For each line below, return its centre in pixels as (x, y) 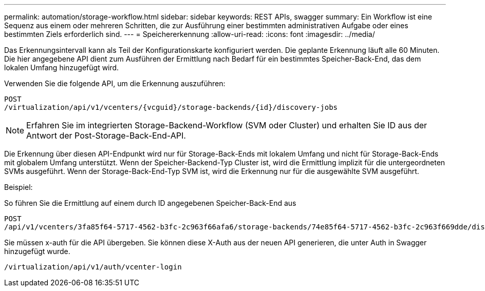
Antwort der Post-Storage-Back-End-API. (106, 135)
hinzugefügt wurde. (37, 251)
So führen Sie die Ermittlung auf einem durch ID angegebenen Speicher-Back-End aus (150, 203)
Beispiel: (18, 187)
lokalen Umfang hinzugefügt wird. (62, 67)
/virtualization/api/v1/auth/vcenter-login (93, 267)
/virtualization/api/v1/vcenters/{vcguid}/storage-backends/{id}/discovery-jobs (171, 107)
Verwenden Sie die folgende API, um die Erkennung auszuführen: (115, 83)
